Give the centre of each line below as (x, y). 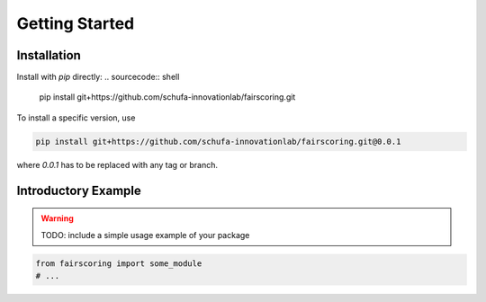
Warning (57, 218)
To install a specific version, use (76, 118)
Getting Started (76, 23)
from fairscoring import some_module (119, 263)
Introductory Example (79, 190)
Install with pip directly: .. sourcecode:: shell (98, 77)
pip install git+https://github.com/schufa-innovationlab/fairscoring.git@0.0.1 (218, 141)
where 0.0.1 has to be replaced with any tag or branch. (117, 164)
